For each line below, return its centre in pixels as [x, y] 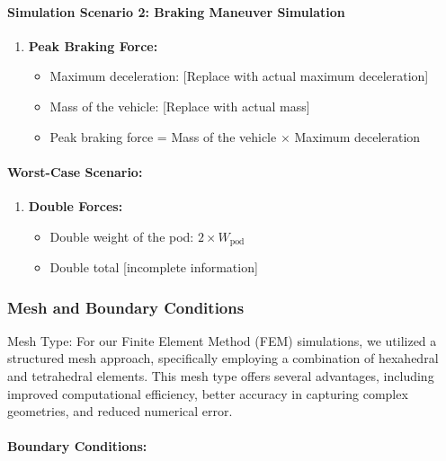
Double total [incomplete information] [154, 267]
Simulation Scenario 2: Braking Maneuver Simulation [176, 11]
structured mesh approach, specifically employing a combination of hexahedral [223, 358]
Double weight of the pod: [122, 236]
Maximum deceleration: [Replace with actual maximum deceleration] [239, 76]
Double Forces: [76, 205]
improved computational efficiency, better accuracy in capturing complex [208, 393]
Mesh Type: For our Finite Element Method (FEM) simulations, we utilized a [222, 340]
